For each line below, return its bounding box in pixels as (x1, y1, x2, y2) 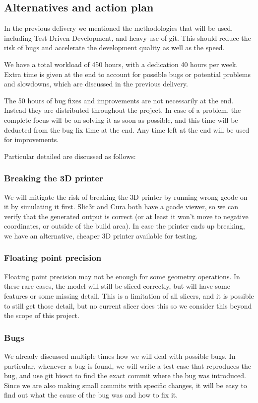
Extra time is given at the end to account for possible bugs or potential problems (4, 69, 251, 79)
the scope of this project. (4, 310, 79, 321)
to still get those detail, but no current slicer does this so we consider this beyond (4, 300, 252, 311)
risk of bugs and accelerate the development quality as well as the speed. (4, 42, 225, 53)
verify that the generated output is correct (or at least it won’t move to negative (4, 211, 249, 221)
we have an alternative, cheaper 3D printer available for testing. (4, 230, 198, 241)
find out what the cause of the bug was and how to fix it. (4, 390, 178, 400)
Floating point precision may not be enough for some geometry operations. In (4, 271, 240, 281)
